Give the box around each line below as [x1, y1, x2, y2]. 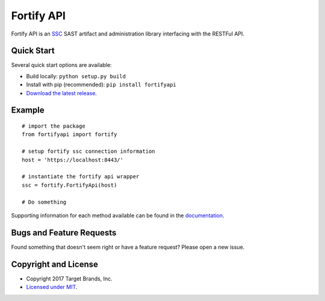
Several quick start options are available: [11, 61, 112, 69]
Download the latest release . [26, 89, 97, 96]
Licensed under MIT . [26, 284, 78, 291]
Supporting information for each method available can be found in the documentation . [11, 211, 224, 219]
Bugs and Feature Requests [11, 228, 117, 238]
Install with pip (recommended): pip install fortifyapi [26, 81, 177, 88]
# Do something [22, 199, 67, 205]
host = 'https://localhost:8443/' [22, 157, 123, 163]
